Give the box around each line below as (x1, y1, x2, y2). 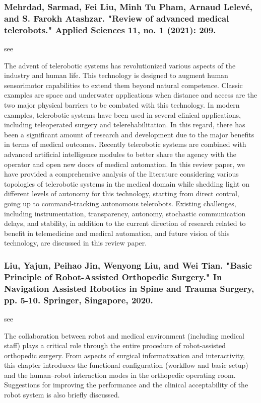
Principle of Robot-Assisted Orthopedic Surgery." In (4, 270, 222, 283)
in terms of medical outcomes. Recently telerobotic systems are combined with (4, 139, 246, 149)
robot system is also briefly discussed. (4, 389, 120, 400)
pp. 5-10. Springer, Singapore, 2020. (4, 293, 153, 306)
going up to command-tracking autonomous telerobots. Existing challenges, (4, 198, 236, 208)
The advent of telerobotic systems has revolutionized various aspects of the (4, 60, 236, 70)
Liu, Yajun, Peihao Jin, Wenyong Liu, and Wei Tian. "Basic (4, 259, 252, 271)
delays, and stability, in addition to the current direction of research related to (4, 218, 246, 228)
